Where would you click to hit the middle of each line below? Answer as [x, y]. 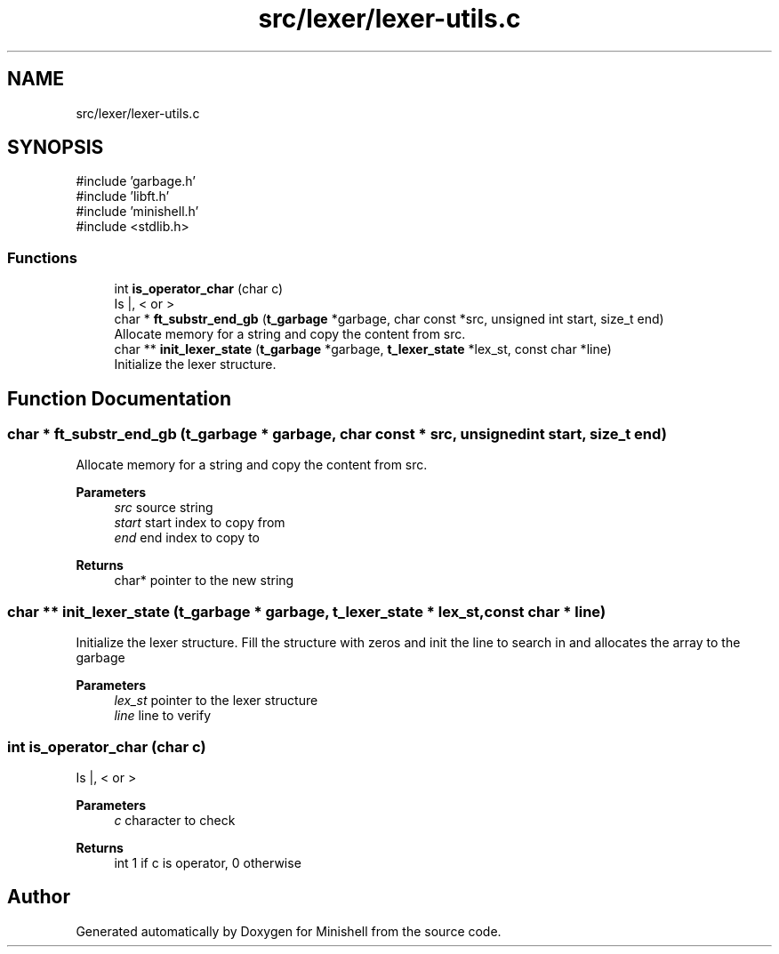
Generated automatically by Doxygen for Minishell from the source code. [289, 931]
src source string [164, 508]
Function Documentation [119, 398]
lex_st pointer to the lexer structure [216, 701]
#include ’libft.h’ [123, 196]
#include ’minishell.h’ [137, 212]
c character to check [175, 820]
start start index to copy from [200, 523]
